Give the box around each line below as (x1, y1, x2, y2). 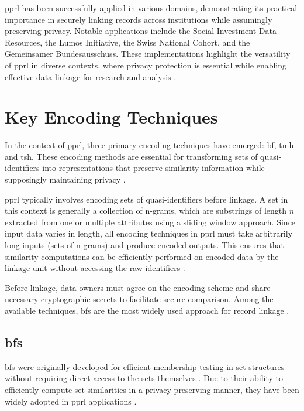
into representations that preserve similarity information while (42, 162, 265, 174)
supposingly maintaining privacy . (5, 173, 126, 186)
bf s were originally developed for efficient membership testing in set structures (5, 360, 285, 372)
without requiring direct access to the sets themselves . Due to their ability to (5, 372, 283, 384)
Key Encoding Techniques (5, 105, 218, 129)
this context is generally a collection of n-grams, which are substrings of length (5, 204, 287, 217)
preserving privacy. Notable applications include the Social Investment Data (5, 25, 277, 37)
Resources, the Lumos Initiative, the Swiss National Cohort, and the (5, 36, 250, 48)
